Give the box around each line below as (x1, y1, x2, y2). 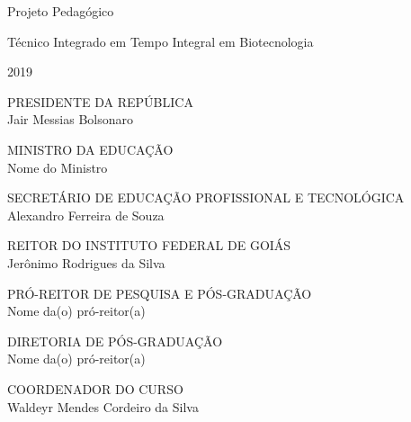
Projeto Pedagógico (7, 2, 114, 20)
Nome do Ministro (7, 157, 108, 176)
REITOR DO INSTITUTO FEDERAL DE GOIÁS (7, 236, 291, 255)
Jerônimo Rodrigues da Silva (7, 253, 165, 272)
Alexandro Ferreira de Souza (7, 205, 165, 224)
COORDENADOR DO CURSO (7, 379, 183, 398)
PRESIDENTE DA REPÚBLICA (7, 92, 193, 111)
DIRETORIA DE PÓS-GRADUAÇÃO (7, 331, 223, 350)
